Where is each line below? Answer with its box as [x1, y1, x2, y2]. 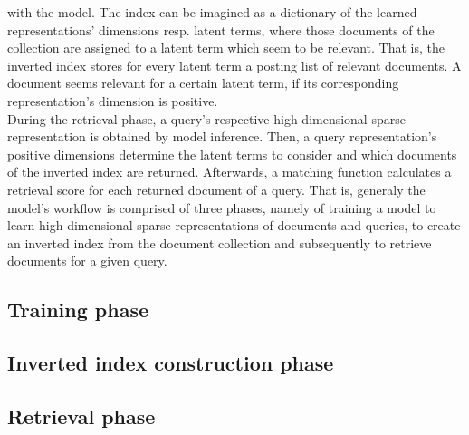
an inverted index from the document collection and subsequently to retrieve [7, 233, 432, 252]
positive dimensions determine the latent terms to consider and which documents [7, 144, 457, 163]
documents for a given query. [7, 251, 167, 270]
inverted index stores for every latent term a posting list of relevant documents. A [7, 55, 462, 74]
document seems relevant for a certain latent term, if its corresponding [7, 73, 399, 92]
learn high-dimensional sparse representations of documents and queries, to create [7, 216, 461, 235]
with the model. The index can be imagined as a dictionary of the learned [7, 3, 417, 21]
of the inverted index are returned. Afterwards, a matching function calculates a [7, 162, 452, 181]
